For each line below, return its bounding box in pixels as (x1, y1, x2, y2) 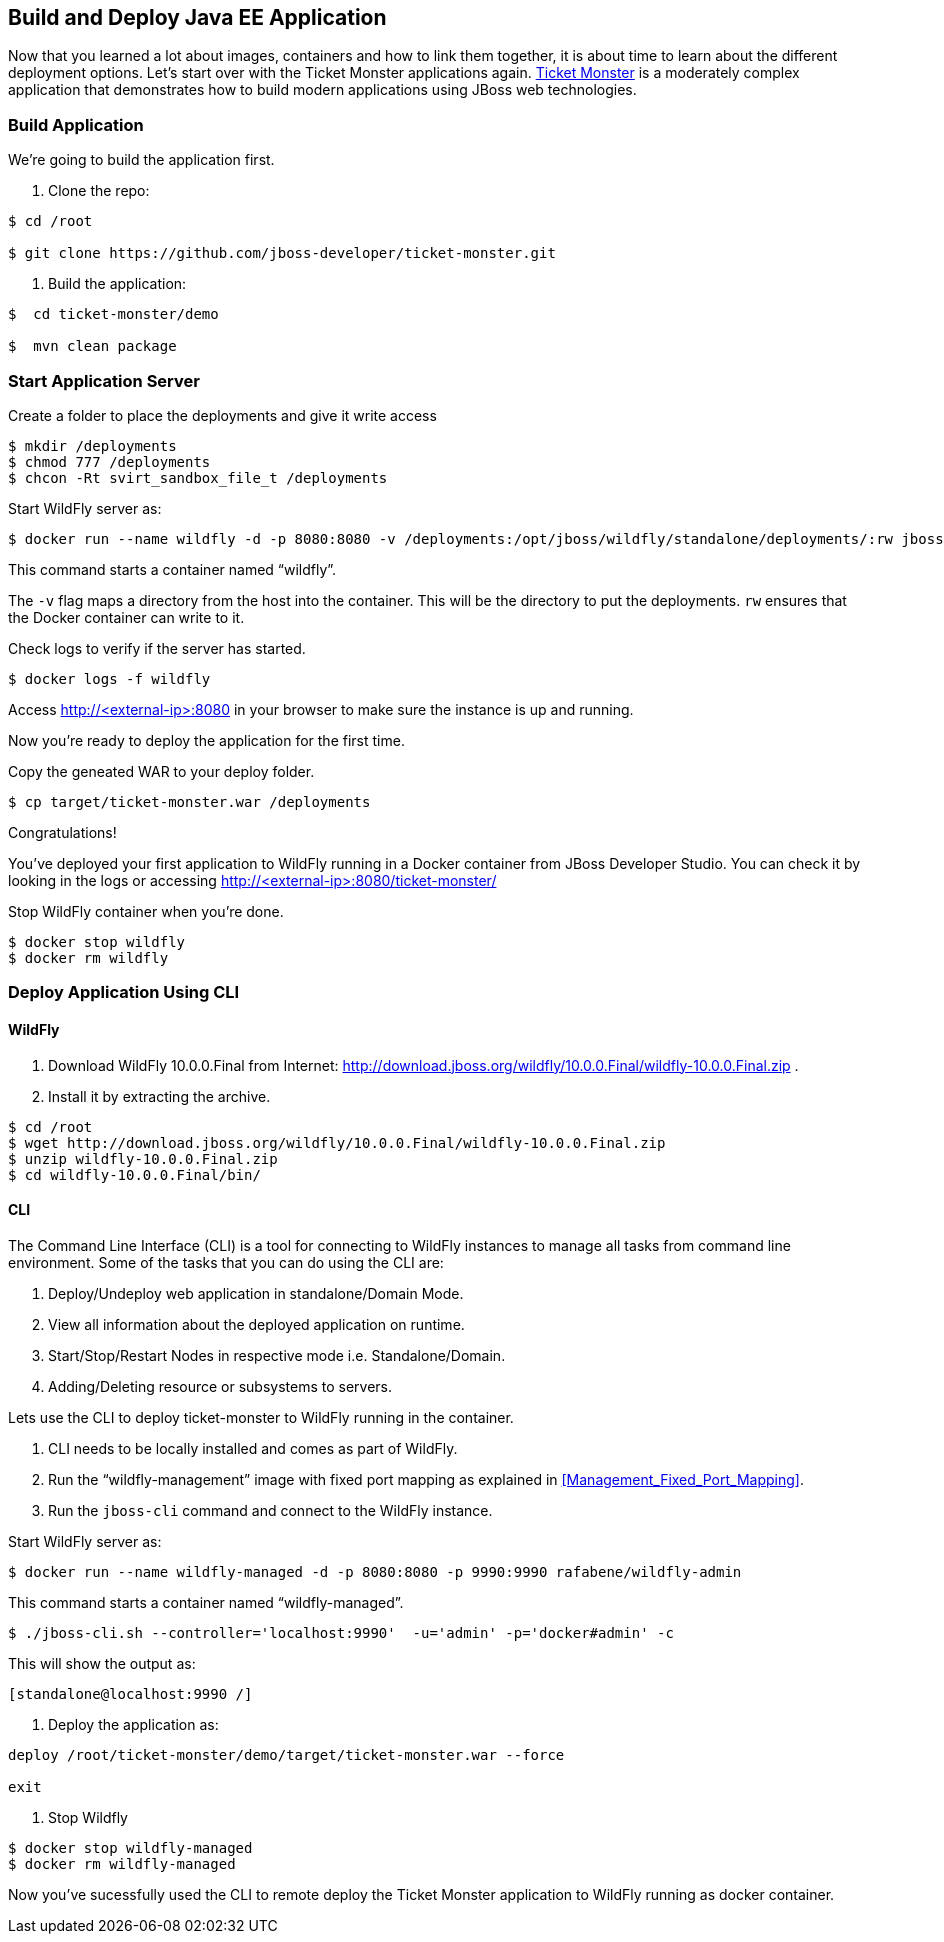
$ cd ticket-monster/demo (8, 306, 219, 323)
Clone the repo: (48, 182, 150, 200)
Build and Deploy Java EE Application (8, 5, 387, 30)
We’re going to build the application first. (8, 151, 275, 169)
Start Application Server (8, 370, 200, 391)
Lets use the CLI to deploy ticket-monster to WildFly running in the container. (8, 1408, 514, 1426)
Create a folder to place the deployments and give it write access (8, 406, 437, 424)
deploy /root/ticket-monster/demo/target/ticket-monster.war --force (8, 1746, 565, 1763)
